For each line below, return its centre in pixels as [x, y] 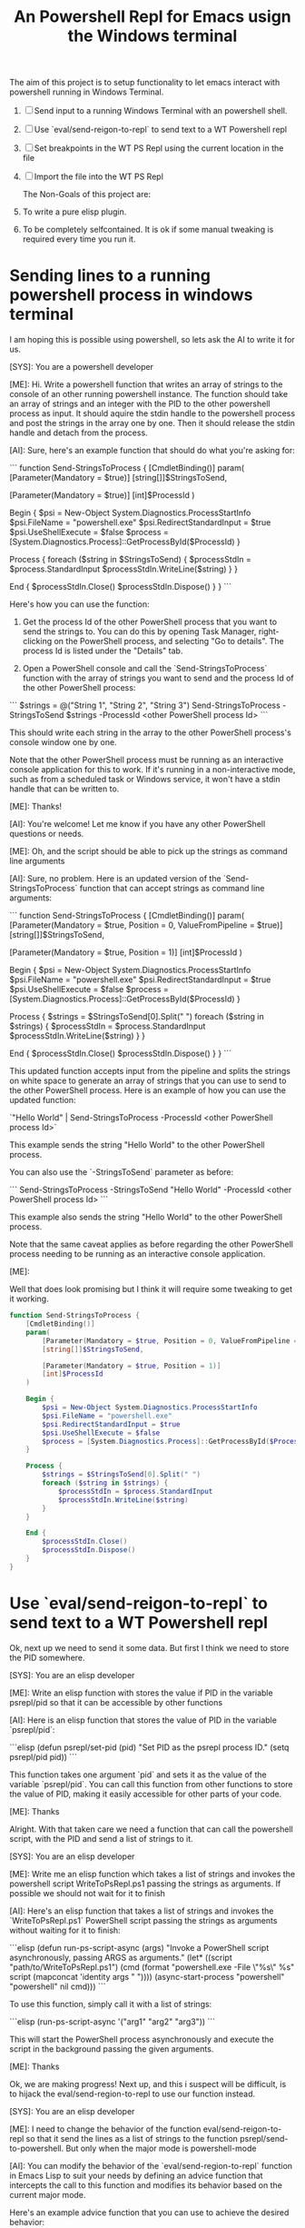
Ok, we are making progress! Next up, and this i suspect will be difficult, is [148, 2084]
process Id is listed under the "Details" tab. [103, 651]
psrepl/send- [264, 2138]
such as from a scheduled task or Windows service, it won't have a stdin [145, 780]
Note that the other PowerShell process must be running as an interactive [147, 760]
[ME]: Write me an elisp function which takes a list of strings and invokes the [152, 1874]
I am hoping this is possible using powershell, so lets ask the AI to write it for [152, 340]
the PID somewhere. [47, 1657]
